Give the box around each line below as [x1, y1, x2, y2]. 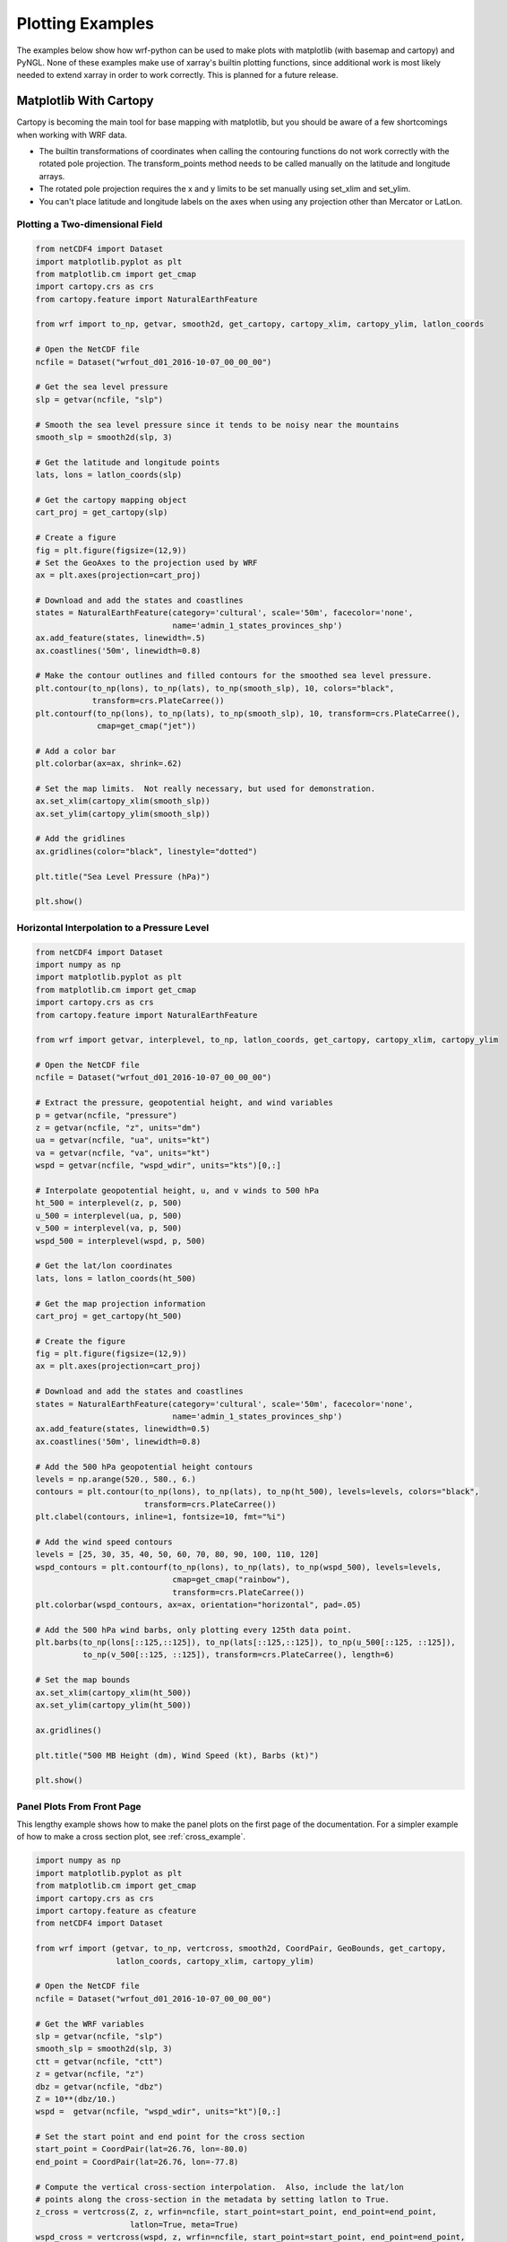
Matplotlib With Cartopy [16, 93, 154, 109]
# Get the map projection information [35, 1299, 206, 1308]
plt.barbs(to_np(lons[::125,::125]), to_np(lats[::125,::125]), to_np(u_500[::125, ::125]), [35, 1638, 456, 1647]
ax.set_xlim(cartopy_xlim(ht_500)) [35, 1687, 192, 1698]
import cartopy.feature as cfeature [35, 1906, 197, 1916]
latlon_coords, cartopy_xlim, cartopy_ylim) [115, 1956, 314, 1966]
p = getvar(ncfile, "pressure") [35, 1110, 178, 1120]
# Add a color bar [35, 745, 116, 756]
